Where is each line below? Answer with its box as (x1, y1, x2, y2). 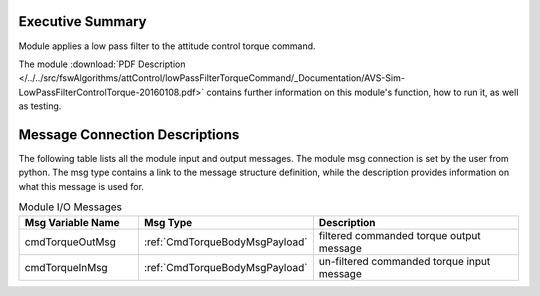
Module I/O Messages (18, 200, 123, 214)
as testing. (18, 100, 62, 112)
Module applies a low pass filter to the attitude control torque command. (18, 40, 316, 52)
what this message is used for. (18, 180, 145, 192)
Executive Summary (18, 13, 147, 30)
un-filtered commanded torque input (318, 254, 491, 268)
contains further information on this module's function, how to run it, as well (206, 86, 519, 98)
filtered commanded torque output (318, 228, 481, 242)
